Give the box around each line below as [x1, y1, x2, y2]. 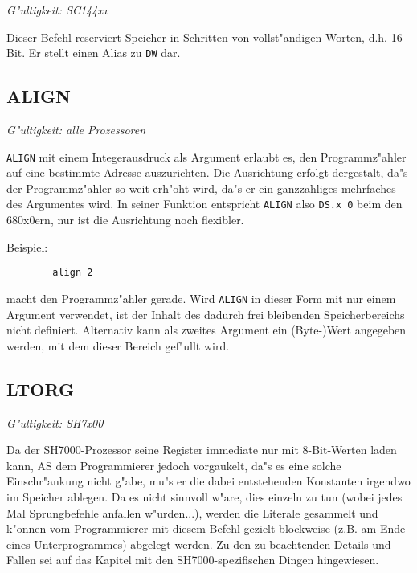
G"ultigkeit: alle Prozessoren [6, 121, 146, 138]
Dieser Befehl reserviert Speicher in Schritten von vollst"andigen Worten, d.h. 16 [6, 28, 403, 45]
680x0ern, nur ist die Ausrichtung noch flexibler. [6, 211, 244, 228]
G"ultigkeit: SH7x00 [6, 414, 104, 431]
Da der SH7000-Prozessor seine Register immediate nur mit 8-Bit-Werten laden [6, 441, 397, 458]
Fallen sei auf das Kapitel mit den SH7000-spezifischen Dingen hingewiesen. [6, 551, 379, 568]
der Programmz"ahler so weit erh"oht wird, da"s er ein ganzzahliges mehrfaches [6, 179, 396, 196]
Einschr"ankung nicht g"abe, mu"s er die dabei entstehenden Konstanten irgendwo [6, 473, 411, 489]
